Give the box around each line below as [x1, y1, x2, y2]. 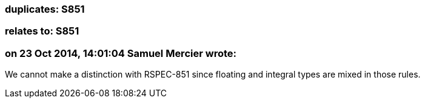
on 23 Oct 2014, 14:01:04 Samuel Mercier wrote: [5, 47, 236, 59]
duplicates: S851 [5, 3, 85, 15]
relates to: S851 [5, 25, 79, 38]
